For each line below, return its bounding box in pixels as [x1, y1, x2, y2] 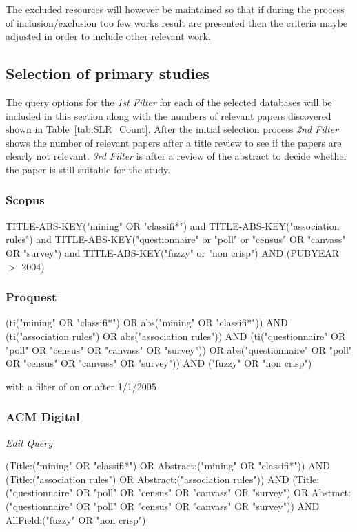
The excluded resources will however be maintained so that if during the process [6, 2, 345, 16]
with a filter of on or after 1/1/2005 [6, 379, 156, 393]
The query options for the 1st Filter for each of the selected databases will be [6, 94, 332, 109]
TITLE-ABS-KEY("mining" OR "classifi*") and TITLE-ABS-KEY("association [6, 218, 340, 233]
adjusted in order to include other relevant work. [6, 29, 211, 43]
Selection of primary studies [6, 63, 210, 84]
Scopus [6, 191, 45, 209]
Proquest [6, 288, 57, 306]
